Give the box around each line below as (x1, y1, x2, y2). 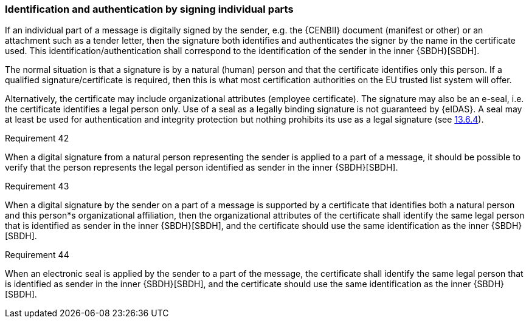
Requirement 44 (5, 250, 69, 260)
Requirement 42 (5, 133, 69, 144)
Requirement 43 (5, 181, 69, 192)
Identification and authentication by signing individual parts (5, 3, 294, 15)
